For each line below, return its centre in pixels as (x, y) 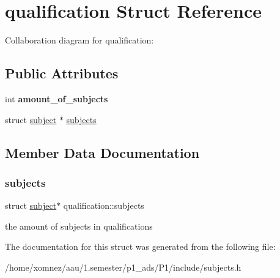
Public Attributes (62, 73)
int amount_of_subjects (57, 98)
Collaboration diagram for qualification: (79, 40)
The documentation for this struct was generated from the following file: (140, 246)
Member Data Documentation (102, 152)
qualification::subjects (104, 205)
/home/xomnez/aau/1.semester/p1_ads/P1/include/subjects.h (123, 267)
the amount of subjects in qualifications (79, 226)
